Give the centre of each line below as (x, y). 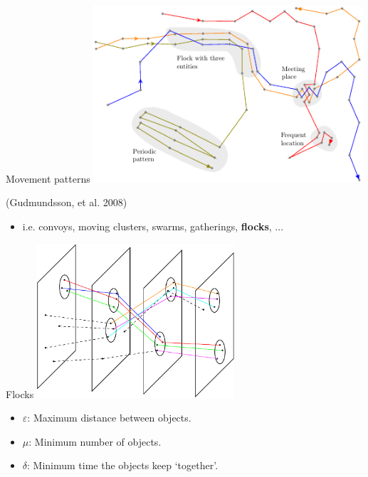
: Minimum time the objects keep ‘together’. (123, 465)
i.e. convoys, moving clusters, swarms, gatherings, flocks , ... (153, 226)
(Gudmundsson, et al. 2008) (67, 202)
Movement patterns (48, 178)
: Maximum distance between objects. (109, 417)
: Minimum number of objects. (95, 441)
